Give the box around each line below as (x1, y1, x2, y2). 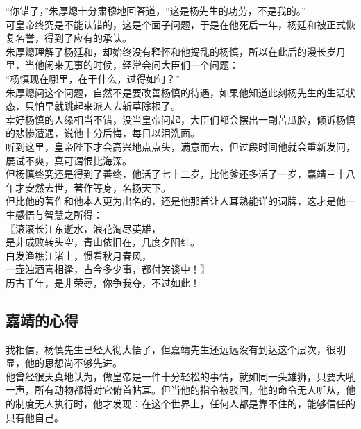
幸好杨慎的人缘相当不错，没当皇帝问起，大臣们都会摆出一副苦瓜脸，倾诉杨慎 (6, 112, 355, 126)
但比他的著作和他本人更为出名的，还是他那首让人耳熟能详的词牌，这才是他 (6, 194, 346, 208)
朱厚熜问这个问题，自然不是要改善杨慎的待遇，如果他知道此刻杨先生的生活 (6, 85, 346, 99)
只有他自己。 (6, 410, 64, 424)
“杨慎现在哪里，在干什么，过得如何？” (6, 71, 180, 85)
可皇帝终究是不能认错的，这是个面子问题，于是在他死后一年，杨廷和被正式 (6, 17, 346, 31)
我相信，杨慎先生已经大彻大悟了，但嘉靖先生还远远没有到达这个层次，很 (6, 342, 336, 356)
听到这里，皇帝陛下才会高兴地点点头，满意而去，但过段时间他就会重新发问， (6, 139, 355, 153)
